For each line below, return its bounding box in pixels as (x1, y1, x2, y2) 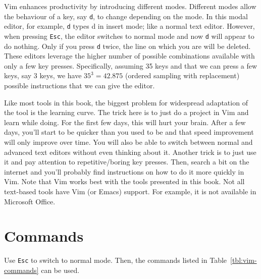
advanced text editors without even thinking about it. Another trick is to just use (4, 146, 256, 157)
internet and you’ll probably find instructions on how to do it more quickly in (4, 166, 244, 177)
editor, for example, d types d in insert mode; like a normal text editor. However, (4, 21, 255, 31)
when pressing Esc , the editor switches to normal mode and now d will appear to (4, 30, 254, 41)
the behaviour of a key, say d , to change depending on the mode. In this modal (4, 11, 248, 21)
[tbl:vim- (230, 255, 257, 265)
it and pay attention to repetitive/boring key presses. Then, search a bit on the (4, 156, 249, 167)
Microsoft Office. (4, 196, 56, 206)
